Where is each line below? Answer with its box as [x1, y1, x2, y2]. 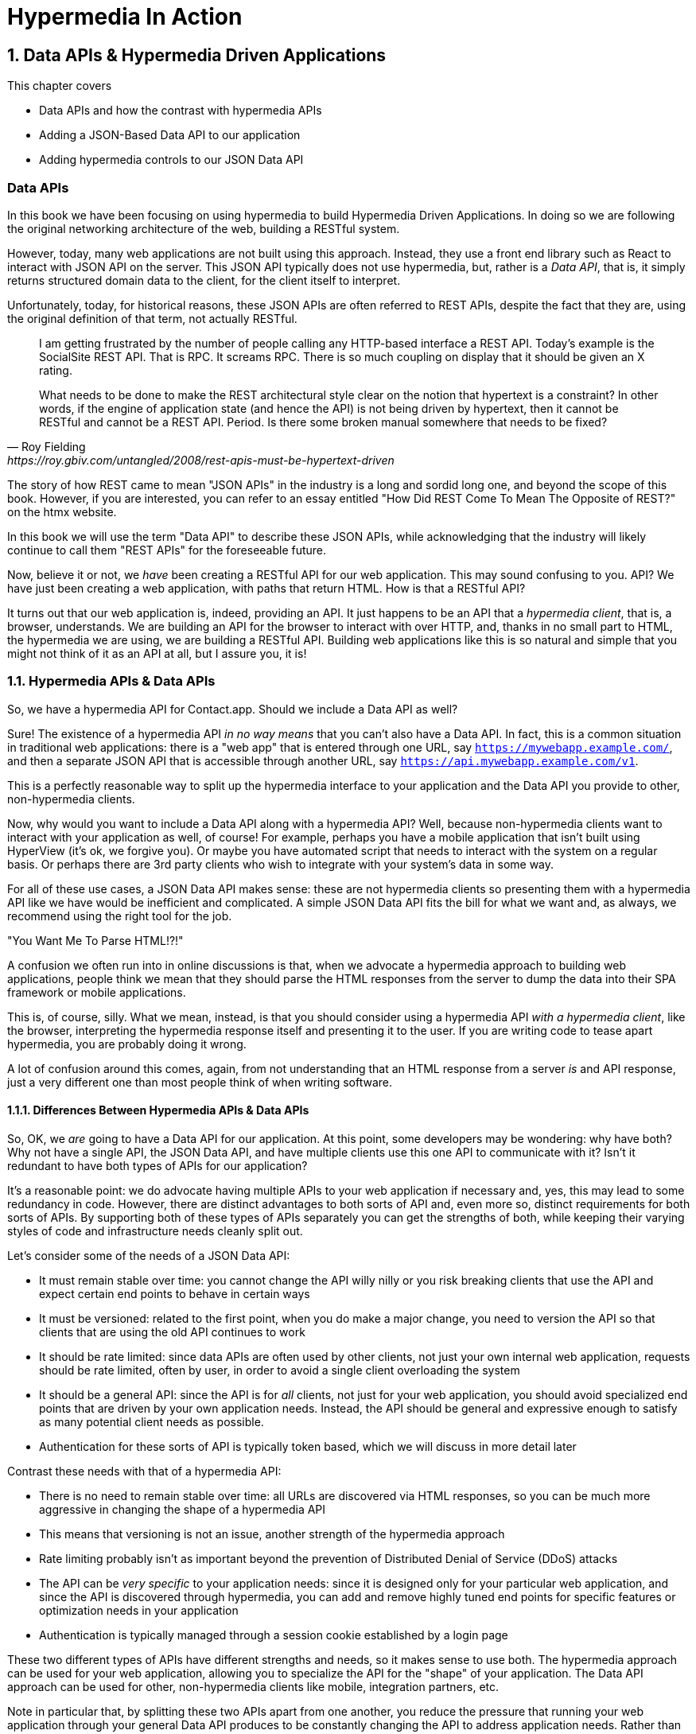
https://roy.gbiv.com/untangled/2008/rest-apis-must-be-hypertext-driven [7, 453, 395, 467]
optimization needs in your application [39, 1603, 239, 1617]
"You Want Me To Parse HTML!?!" [7, 933, 184, 947]
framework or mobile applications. [7, 985, 186, 999]
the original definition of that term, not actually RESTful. [7, 311, 297, 325]
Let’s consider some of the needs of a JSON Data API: [7, 1248, 290, 1262]
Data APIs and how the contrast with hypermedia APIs [39, 103, 322, 118]
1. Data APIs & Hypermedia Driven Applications [7, 45, 387, 65]
